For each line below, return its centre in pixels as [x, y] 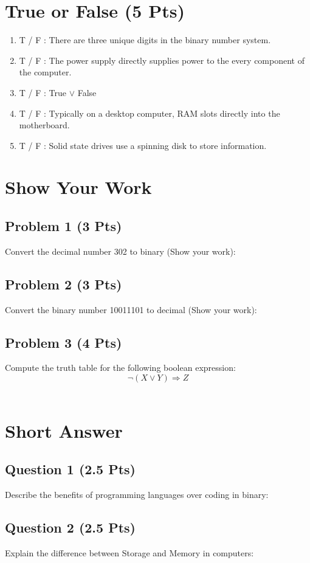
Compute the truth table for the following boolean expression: [120, 368]
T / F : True [43, 92]
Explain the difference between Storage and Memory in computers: [129, 553]
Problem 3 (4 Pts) [64, 342]
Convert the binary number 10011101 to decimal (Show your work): [131, 309]
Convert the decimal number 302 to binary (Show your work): [120, 251]
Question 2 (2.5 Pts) [70, 527]
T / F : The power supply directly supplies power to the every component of [162, 60]
